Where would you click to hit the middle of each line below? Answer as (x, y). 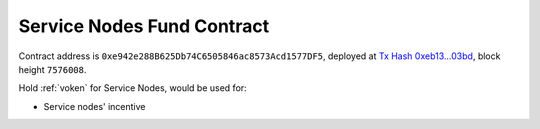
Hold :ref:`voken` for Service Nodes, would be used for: (132, 88)
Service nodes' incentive (94, 106)
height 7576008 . (52, 69)
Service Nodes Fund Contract (144, 26)
